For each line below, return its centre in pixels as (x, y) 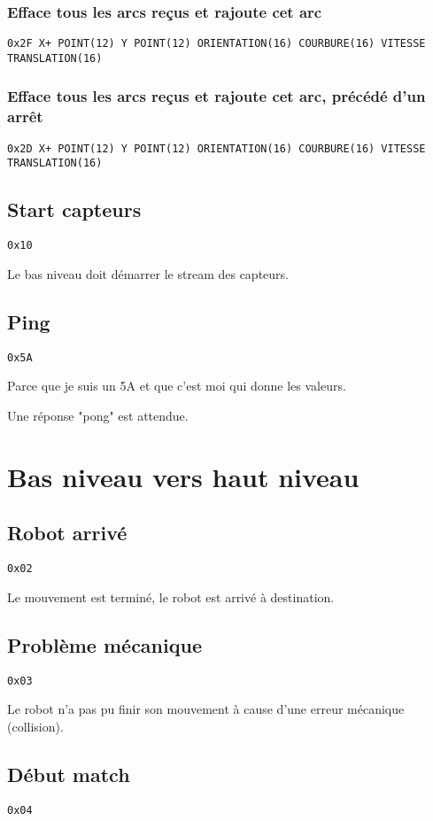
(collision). (35, 726)
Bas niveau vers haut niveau (183, 476)
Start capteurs (74, 209)
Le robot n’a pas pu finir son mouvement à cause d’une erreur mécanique (206, 709)
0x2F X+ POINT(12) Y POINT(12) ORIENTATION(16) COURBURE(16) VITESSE (216, 44)
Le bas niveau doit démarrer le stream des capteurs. (148, 273)
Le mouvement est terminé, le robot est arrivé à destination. (171, 596)
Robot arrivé (67, 533)
